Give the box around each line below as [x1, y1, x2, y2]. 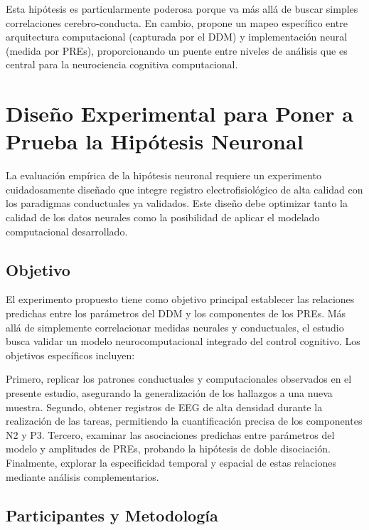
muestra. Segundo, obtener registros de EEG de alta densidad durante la [6, 399, 323, 414]
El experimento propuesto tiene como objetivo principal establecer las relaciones [6, 292, 355, 307]
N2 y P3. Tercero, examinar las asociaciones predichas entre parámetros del [6, 427, 335, 442]
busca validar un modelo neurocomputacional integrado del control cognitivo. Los [6, 334, 360, 349]
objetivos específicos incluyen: [6, 347, 135, 362]
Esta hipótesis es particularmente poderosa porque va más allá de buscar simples [6, 1, 358, 16]
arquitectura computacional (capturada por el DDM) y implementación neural [6, 29, 348, 44]
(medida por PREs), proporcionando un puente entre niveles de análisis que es [6, 43, 348, 58]
